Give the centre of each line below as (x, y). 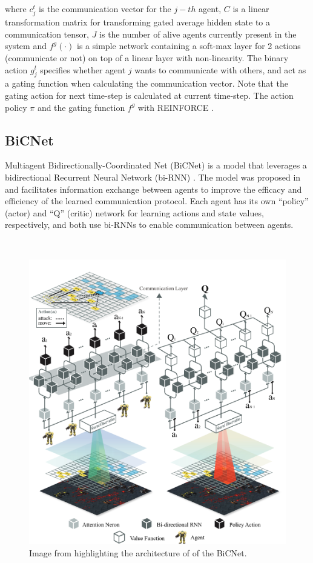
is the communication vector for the (105, 8)
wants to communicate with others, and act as (220, 69)
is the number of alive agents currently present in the (198, 34)
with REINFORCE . (176, 107)
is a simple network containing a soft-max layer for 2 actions (189, 46)
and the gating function (81, 107)
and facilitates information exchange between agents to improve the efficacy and (153, 189)
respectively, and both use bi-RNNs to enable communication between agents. (149, 225)
